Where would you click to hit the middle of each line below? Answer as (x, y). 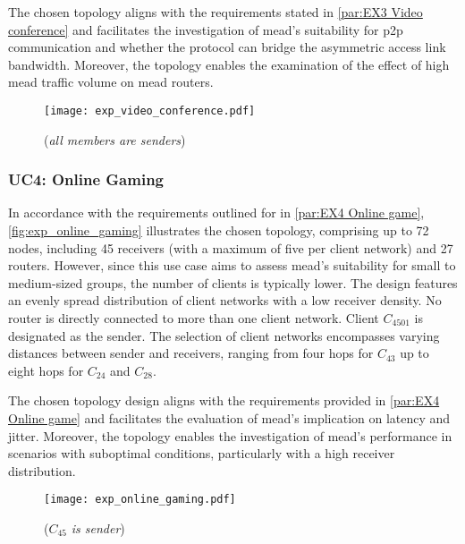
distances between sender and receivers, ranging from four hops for (191, 353)
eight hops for (46, 370)
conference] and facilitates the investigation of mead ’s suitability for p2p (206, 29)
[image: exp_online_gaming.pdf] (140, 500)
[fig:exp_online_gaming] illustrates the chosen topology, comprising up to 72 (219, 230)
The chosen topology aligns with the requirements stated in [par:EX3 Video (216, 12)
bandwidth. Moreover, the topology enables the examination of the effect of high (229, 64)
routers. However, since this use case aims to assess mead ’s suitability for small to (232, 265)
